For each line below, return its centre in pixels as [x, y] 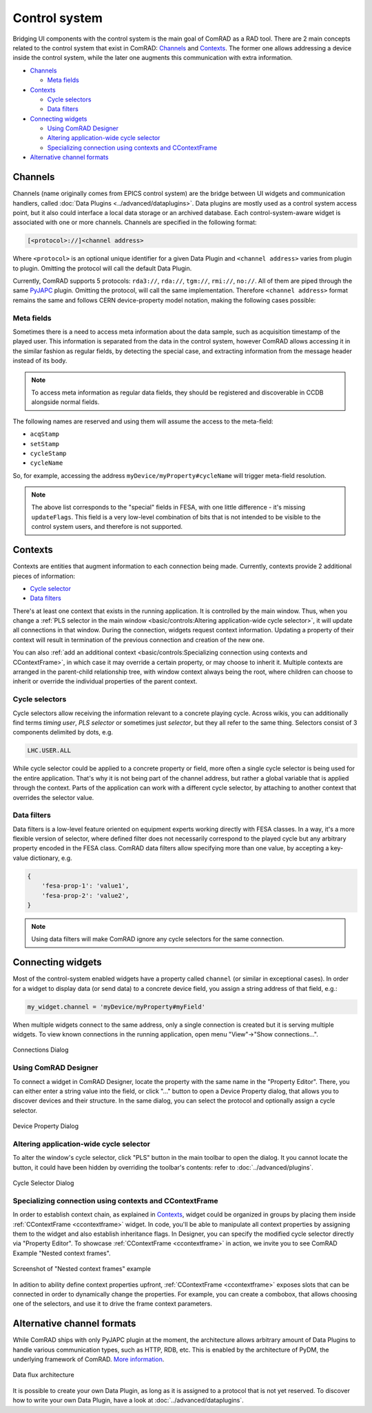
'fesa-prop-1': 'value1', [85, 886]
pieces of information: [44, 576]
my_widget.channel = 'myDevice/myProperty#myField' [116, 1006]
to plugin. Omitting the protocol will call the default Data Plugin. [102, 268]
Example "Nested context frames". [62, 1253]
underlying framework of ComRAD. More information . [89, 1359]
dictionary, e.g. [51, 858]
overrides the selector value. [53, 797]
